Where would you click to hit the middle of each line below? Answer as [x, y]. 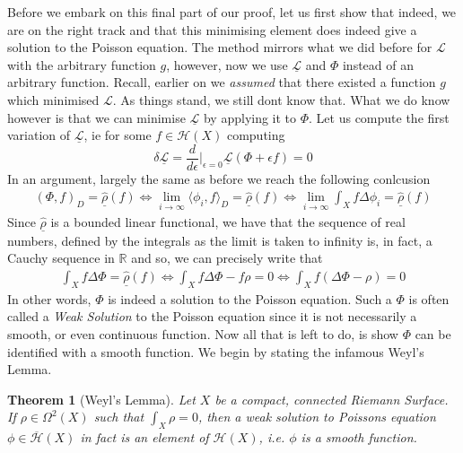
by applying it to [250, 117]
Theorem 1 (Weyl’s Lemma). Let [101, 399]
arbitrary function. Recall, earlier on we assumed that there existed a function [222, 82]
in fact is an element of [144, 437]
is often [429, 298]
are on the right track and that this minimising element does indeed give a [212, 29]
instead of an [378, 64]
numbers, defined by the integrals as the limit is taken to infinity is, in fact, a [220, 240]
